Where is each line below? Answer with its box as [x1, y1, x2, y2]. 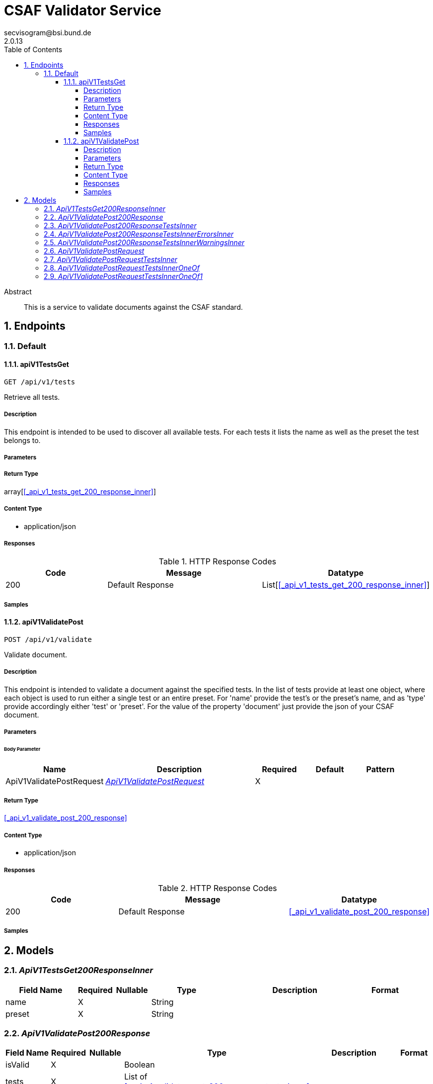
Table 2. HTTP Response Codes [158, 883, 277, 893]
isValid [5, 1060, 30, 1070]
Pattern [366, 764, 395, 774]
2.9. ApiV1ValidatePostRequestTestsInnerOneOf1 [44, 271, 203, 280]
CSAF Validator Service [4, 2, 161, 19]
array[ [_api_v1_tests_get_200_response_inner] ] [4, 487, 156, 496]
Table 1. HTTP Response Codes [158, 556, 277, 567]
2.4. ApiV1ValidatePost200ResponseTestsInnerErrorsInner [44, 229, 234, 238]
